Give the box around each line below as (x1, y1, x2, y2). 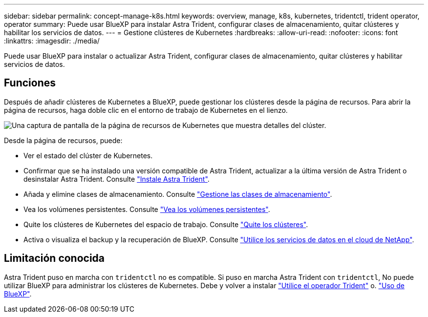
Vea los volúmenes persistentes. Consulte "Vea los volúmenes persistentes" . (23, 205, 270, 213)
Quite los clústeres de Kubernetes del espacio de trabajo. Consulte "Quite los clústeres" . (23, 220, 308, 229)
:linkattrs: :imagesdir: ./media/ (4, 37, 100, 45)
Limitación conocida (4, 252, 105, 265)
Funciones (4, 77, 56, 89)
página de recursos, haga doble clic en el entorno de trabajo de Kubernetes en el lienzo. (4, 106, 288, 114)
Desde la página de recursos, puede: (4, 136, 123, 145)
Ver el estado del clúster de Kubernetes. (23, 151, 153, 160)
